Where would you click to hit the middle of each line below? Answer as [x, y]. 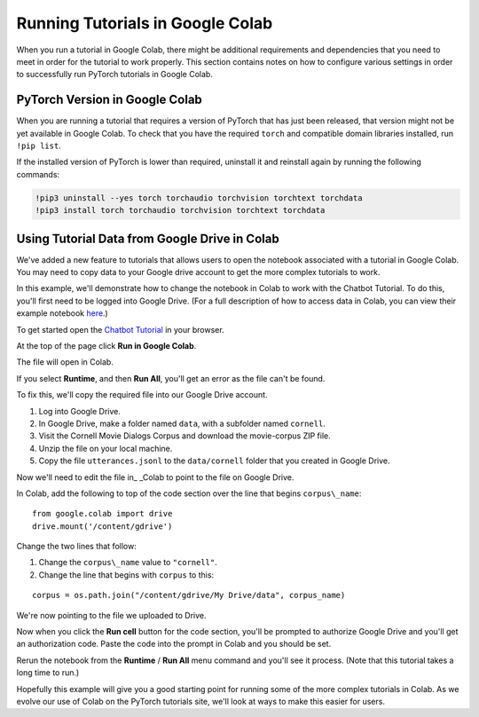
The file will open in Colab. [65, 362]
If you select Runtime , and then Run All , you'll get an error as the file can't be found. [171, 378]
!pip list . [39, 146]
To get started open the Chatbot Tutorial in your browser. [121, 329]
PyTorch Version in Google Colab [110, 100]
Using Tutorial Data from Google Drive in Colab [148, 238]
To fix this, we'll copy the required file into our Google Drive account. [142, 395]
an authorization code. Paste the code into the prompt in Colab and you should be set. [174, 644]
